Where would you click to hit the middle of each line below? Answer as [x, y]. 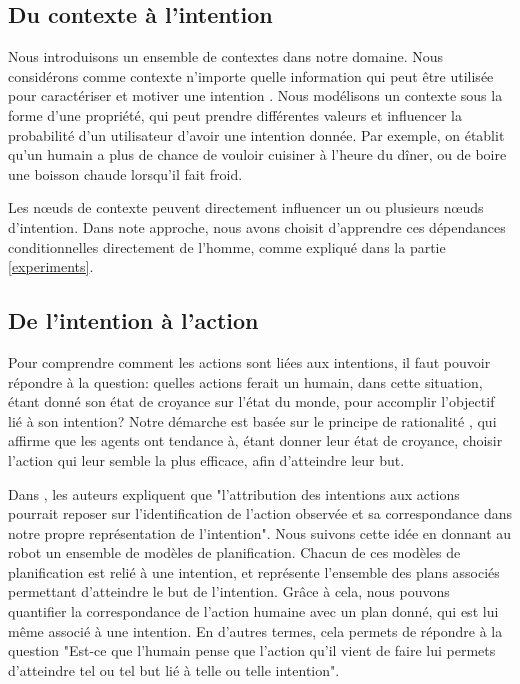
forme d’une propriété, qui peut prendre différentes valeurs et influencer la [235, 114]
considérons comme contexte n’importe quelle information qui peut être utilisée [251, 75]
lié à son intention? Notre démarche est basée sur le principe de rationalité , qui [252, 420]
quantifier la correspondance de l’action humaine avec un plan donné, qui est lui [253, 611]
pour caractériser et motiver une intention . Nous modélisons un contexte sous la [255, 95]
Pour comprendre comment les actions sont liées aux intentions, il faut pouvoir [249, 361]
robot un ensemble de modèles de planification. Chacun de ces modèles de [234, 552]
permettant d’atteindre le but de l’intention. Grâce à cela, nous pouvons [229, 591]
